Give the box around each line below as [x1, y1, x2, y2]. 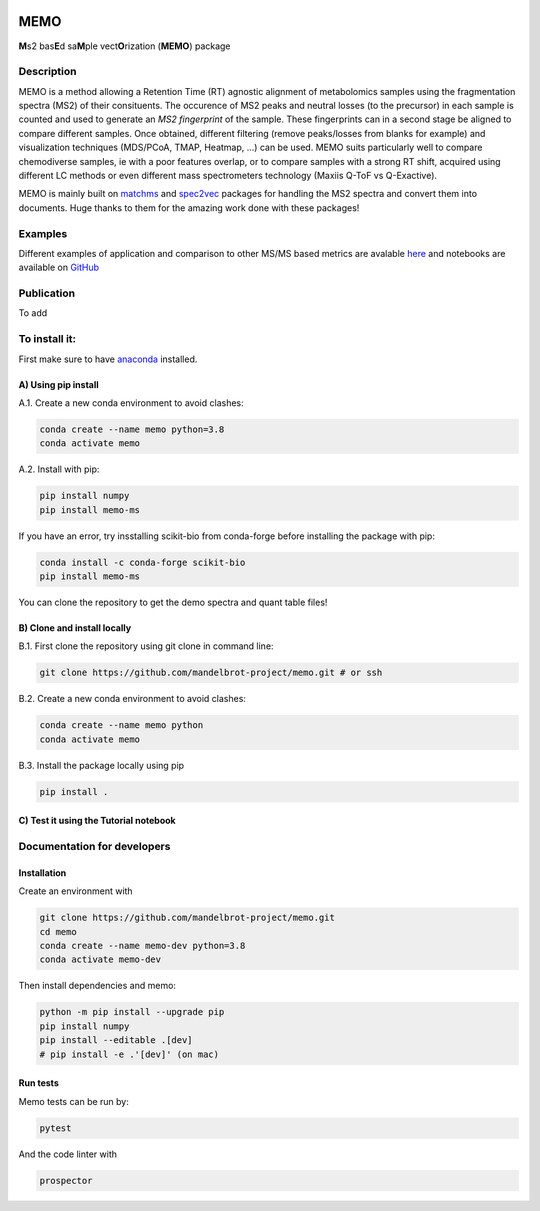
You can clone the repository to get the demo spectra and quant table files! [18, 596, 328, 609]
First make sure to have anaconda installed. [18, 353, 198, 365]
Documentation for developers [18, 840, 171, 854]
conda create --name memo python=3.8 [39, 423, 225, 435]
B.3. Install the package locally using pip [18, 759, 185, 771]
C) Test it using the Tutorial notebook [18, 815, 176, 827]
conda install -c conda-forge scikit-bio [39, 556, 246, 568]
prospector [39, 1175, 93, 1186]
